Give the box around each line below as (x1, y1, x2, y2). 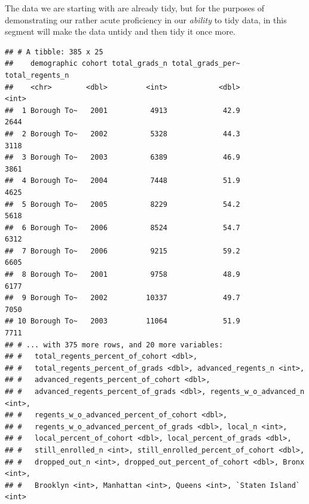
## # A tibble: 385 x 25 (5, 47, 103, 56)
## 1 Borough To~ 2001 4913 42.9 (5, 106, 240, 115)
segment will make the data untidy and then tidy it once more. (5, 25, 235, 38)
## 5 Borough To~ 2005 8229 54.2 (5, 200, 240, 209)
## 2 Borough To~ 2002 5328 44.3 (5, 129, 240, 138)
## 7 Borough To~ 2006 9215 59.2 (5, 246, 240, 255)
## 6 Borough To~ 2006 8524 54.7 (5, 223, 240, 232)
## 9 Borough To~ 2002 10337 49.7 (5, 294, 240, 303)
